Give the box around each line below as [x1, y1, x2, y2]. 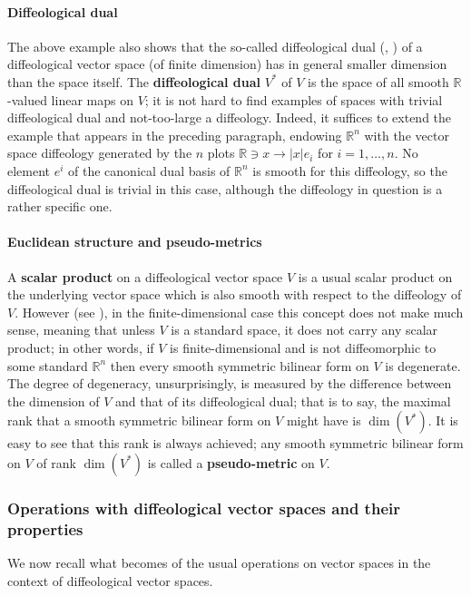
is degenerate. [385, 356, 461, 375]
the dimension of [7, 391, 100, 410]
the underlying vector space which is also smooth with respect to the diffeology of [7, 285, 462, 304]
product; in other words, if [7, 337, 154, 357]
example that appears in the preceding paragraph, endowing [7, 125, 342, 144]
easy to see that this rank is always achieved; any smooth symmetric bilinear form [7, 434, 464, 453]
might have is [286, 411, 361, 430]
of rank [36, 453, 76, 472]
